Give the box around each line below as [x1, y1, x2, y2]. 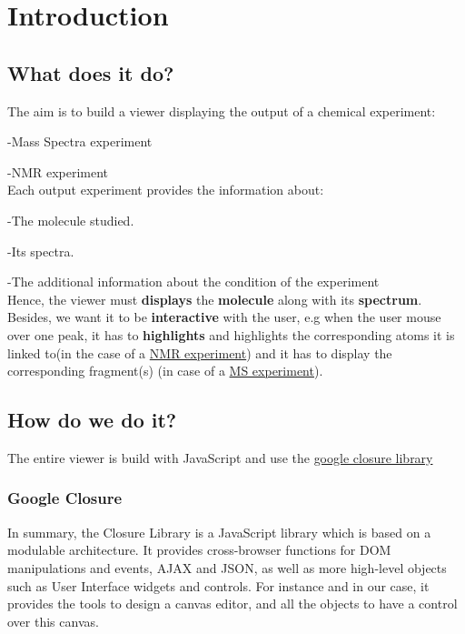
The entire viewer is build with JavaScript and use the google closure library [7, 448, 433, 467]
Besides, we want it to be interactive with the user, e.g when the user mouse [7, 307, 441, 327]
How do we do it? [7, 406, 177, 434]
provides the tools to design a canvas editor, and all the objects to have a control [7, 594, 458, 613]
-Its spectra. [7, 241, 74, 260]
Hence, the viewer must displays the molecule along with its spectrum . [7, 289, 422, 308]
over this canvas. [7, 611, 99, 630]
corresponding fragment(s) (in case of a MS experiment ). [7, 361, 323, 380]
